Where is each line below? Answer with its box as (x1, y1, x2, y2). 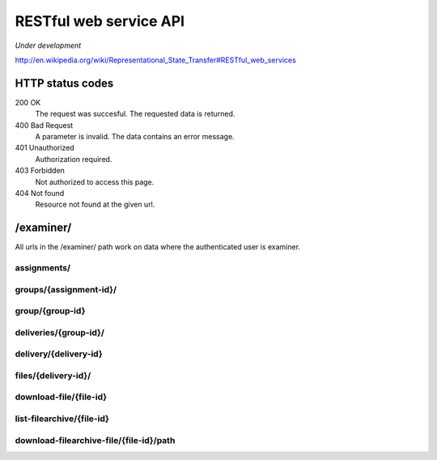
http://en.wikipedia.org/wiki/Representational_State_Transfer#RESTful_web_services (15, 55, 297, 65)
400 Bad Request (15, 120, 74, 130)
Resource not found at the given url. (35, 199, 155, 210)
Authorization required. (35, 154, 112, 164)
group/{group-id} (15, 305, 86, 317)
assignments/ (15, 262, 71, 274)
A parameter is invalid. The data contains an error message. (35, 132, 235, 142)
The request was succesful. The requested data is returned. (35, 109, 235, 119)
